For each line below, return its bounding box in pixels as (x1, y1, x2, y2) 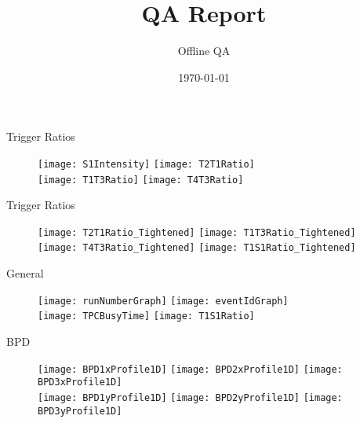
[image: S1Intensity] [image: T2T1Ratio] (38, 158, 255, 170)
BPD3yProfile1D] (38, 405, 122, 417)
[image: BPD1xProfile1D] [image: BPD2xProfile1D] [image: (38, 363, 343, 375)
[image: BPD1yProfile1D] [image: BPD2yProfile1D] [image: (38, 392, 343, 403)
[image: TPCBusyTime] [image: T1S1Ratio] (38, 311, 255, 322)
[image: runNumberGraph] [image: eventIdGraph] (38, 295, 289, 307)
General (6, 265, 44, 281)
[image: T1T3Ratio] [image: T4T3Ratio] (38, 174, 244, 186)
